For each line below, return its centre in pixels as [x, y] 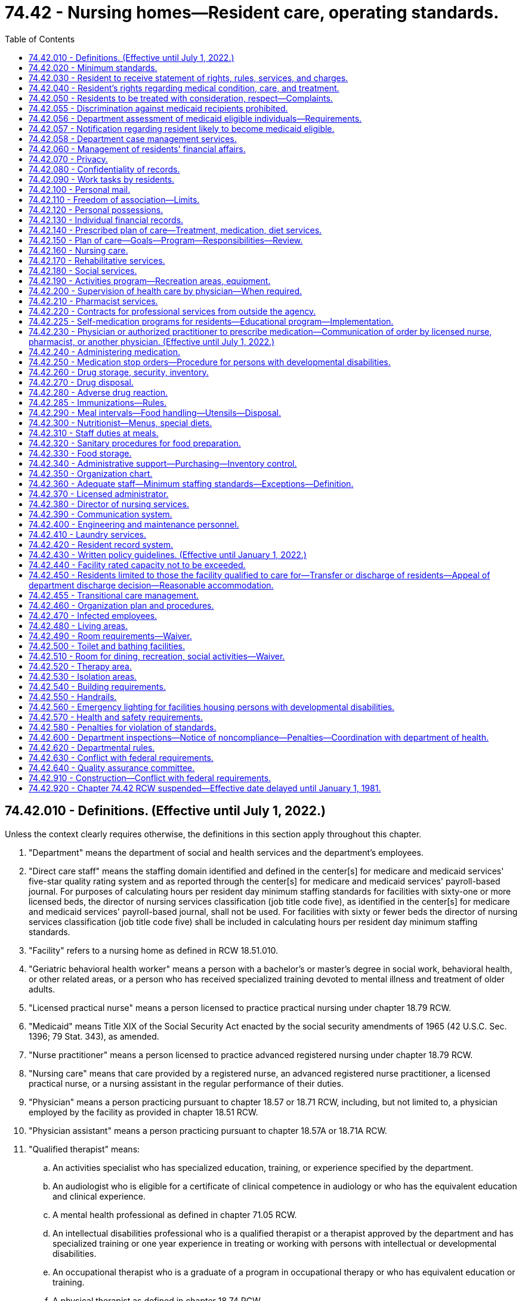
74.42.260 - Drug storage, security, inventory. [119, 372]
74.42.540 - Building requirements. [97, 686]
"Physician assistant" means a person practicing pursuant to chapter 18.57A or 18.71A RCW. [208, 1130]
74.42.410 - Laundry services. [88, 534]
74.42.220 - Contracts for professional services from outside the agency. [172, 311]
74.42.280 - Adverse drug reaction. [98, 392]
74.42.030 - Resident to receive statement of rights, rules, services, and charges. [189, 78]
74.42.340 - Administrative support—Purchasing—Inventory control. [163, 463]
